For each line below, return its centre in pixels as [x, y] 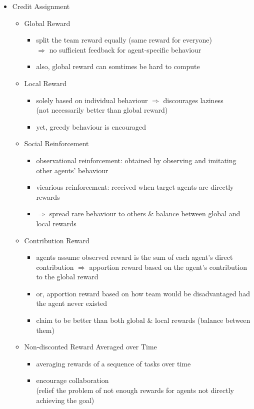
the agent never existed [72, 303]
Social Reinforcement [56, 143]
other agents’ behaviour [72, 170]
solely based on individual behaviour [92, 100]
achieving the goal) [65, 400]
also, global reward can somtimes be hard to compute [118, 66]
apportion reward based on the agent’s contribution [168, 267]
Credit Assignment [41, 6]
